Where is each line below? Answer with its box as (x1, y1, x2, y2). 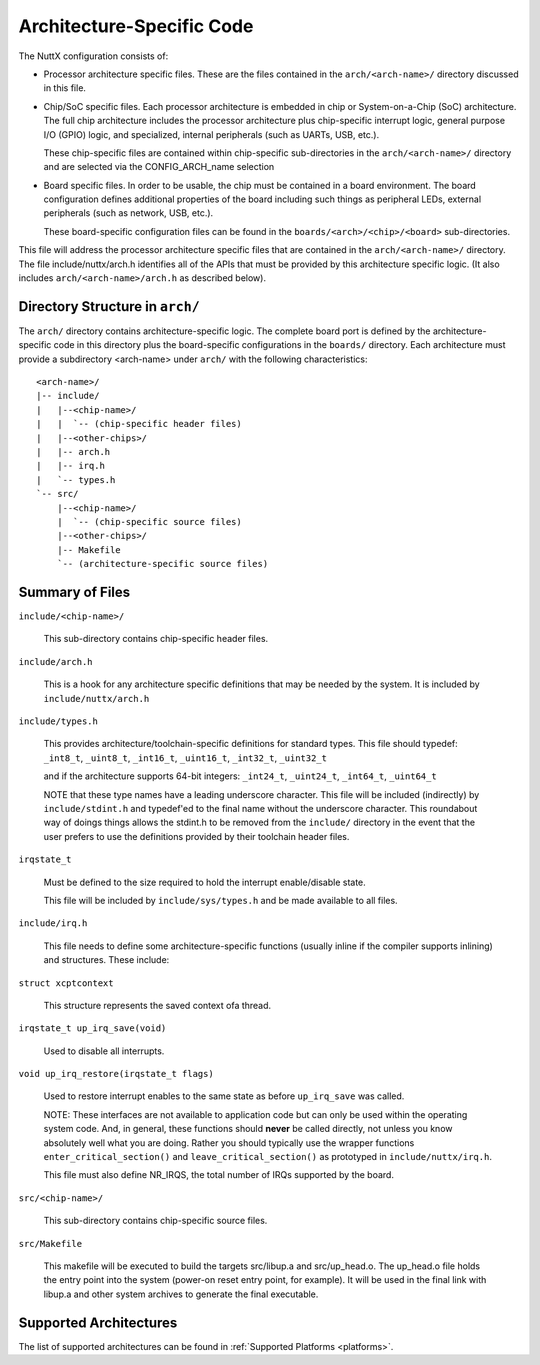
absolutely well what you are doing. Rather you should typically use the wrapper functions (43, 1136, 415, 1149)
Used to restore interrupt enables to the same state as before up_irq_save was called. (43, 1090, 405, 1102)
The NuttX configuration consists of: (18, 50, 169, 62)
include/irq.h (18, 918, 88, 929)
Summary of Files (18, 583, 131, 600)
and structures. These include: (43, 954, 170, 966)
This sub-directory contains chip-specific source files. (43, 1215, 268, 1227)
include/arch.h (18, 656, 94, 667)
